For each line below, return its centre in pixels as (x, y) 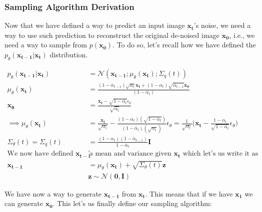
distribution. (69, 54)
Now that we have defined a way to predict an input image (95, 25)
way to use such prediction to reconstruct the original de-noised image (112, 35)
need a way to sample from (46, 45)
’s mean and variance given (130, 154)
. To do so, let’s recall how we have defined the (184, 45)
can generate (24, 203)
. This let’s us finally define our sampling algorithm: (132, 203)
